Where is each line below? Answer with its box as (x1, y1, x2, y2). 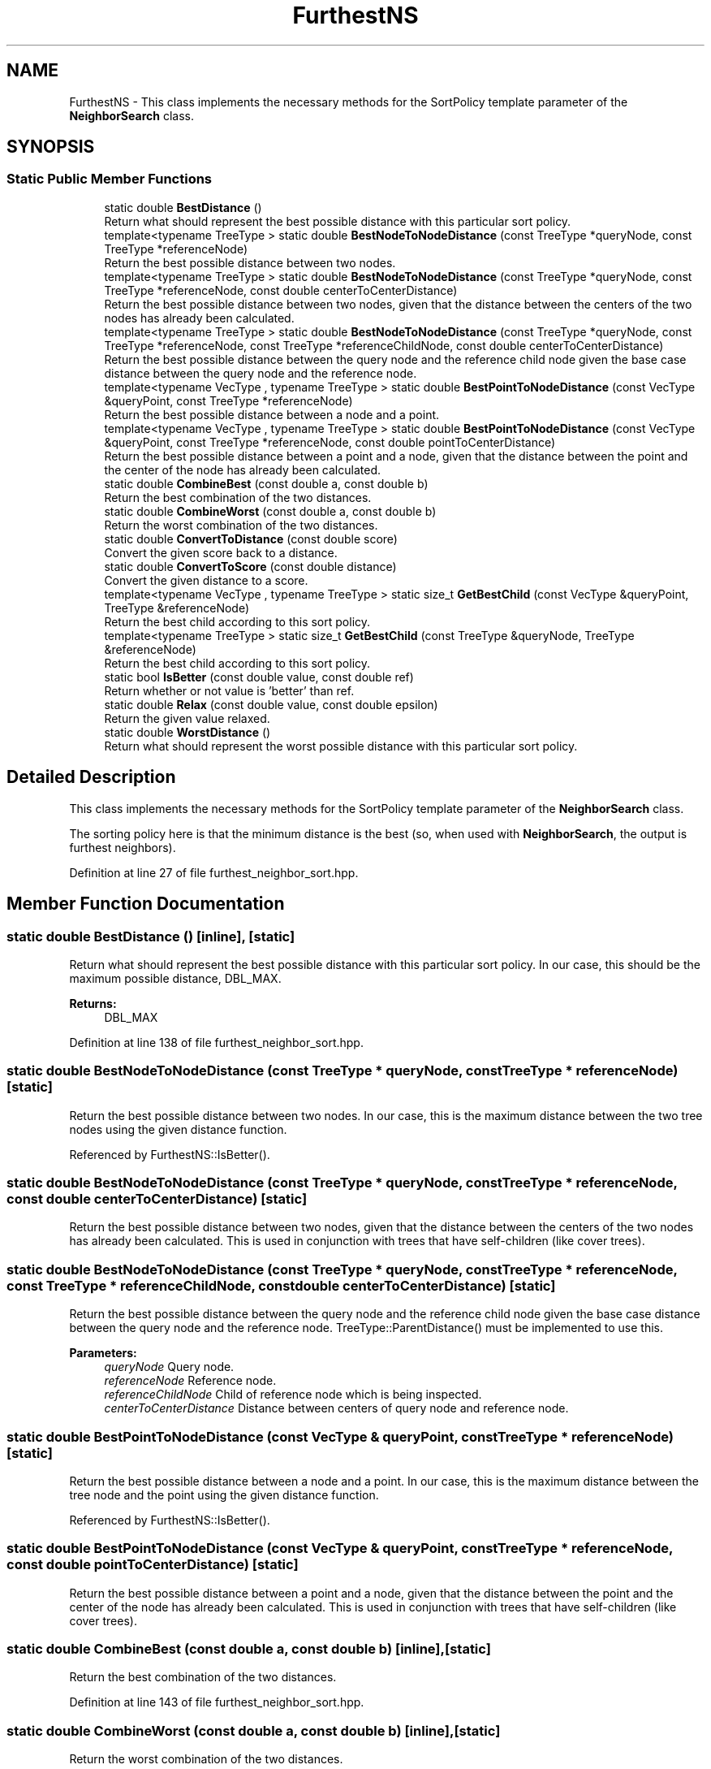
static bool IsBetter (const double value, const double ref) (104, 669, 414, 684)
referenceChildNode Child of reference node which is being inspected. (104, 1387, 482, 1402)
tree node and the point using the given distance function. (69, 1487, 379, 1502)
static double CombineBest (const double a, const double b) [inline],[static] (6, 1641, 491, 1657)
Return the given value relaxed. (104, 711, 270, 725)
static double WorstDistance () (104, 724, 271, 739)
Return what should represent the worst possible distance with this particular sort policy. (104, 738, 578, 753)
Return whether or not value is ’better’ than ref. (104, 683, 355, 698)
